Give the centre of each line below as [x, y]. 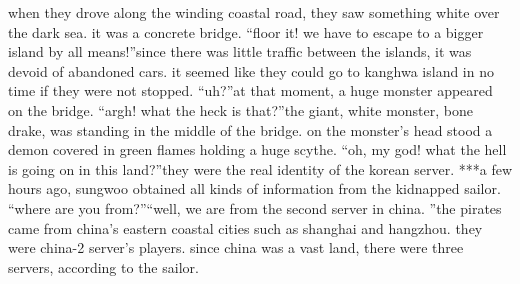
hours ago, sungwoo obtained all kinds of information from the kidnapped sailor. [254, 188]
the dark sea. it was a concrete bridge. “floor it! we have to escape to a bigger [246, 31]
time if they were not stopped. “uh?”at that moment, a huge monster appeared [250, 90]
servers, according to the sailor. [103, 266]
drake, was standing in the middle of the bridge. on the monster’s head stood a [250, 129]
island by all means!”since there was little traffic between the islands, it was [240, 51]
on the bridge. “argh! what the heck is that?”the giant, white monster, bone [240, 109]
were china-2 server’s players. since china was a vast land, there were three [236, 247]
